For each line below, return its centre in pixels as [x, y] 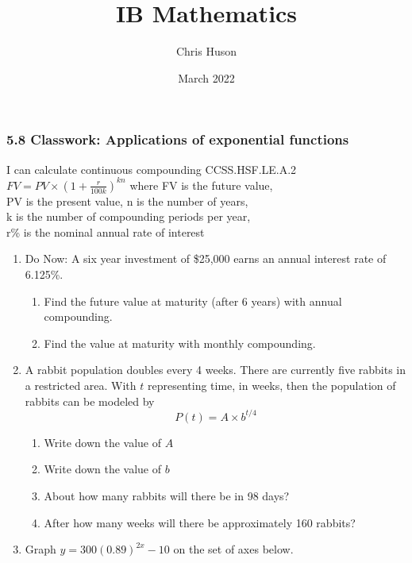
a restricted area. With [81, 386]
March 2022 [206, 77]
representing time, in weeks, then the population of [271, 386]
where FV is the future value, [201, 185]
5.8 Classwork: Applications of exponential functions [178, 139]
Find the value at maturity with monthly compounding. [180, 343]
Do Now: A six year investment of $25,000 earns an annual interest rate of [206, 258]
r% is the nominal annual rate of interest [106, 231]
